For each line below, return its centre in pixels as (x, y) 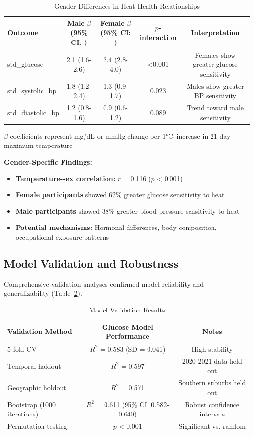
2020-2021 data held (212, 361)
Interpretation (215, 32)
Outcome (23, 32)
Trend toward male (215, 108)
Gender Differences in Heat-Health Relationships (127, 6)
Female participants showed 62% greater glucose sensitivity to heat (120, 195)
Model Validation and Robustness (91, 263)
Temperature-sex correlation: (65, 178)
